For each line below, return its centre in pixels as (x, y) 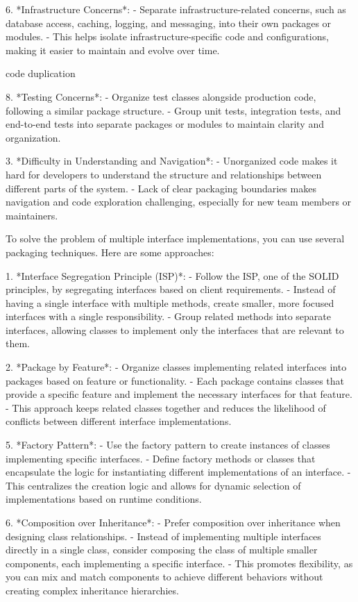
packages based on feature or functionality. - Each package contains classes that (175, 380)
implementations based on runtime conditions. (104, 499)
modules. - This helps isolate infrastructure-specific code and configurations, (167, 36)
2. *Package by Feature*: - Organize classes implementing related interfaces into (176, 367)
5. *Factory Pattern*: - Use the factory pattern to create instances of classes (168, 445)
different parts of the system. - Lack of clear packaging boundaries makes (161, 188)
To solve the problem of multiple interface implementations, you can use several (175, 239)
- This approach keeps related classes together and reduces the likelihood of (166, 407)
